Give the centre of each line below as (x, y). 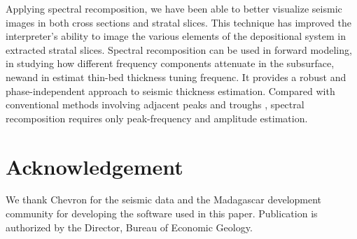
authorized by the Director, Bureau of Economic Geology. (129, 227)
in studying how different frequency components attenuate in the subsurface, (170, 63)
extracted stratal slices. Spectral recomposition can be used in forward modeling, (179, 49)
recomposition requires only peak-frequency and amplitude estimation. (157, 118)
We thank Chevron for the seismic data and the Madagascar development (164, 200)
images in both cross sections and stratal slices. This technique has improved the (178, 22)
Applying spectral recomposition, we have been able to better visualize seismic (174, 8)
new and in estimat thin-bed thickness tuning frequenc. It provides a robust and (176, 77)
